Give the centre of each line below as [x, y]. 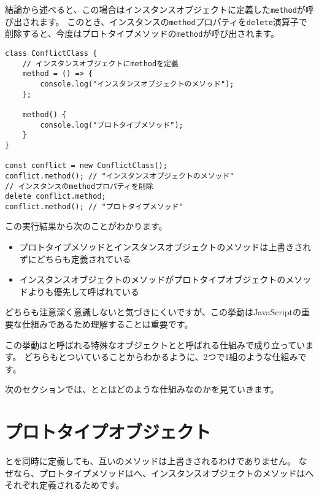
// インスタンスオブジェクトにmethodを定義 [100, 63]
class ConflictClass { [51, 53]
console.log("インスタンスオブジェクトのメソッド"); [137, 84]
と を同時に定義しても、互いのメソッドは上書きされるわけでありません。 [150, 461]
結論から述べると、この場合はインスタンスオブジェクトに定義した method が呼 [159, 9]
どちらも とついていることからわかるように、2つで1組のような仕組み [161, 357]
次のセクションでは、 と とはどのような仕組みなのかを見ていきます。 [142, 389]
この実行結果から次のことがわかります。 [86, 226]
